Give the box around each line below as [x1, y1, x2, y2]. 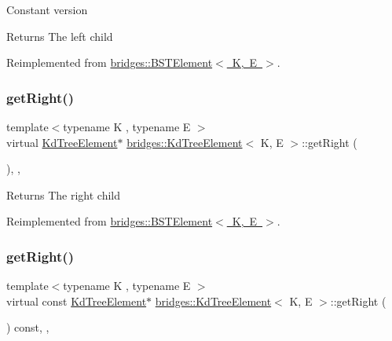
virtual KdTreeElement [6, 134, 118, 150]
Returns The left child [6, 27, 113, 44]
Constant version [6, 2, 88, 17]
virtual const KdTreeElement [6, 292, 147, 309]
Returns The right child [6, 186, 121, 203]
